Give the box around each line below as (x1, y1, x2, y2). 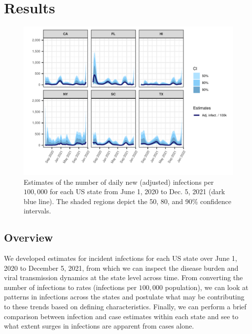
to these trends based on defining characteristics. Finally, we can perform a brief (4, 301, 247, 312)
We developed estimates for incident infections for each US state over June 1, (4, 253, 237, 263)
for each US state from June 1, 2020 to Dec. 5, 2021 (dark (49, 186, 225, 197)
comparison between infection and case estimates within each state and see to (4, 311, 239, 321)
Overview (4, 230, 53, 245)
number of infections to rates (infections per (4, 282, 137, 292)
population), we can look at (165, 282, 249, 292)
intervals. (24, 206, 51, 216)
